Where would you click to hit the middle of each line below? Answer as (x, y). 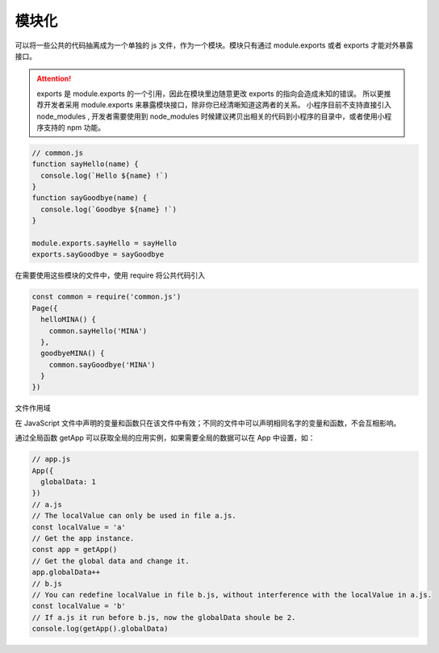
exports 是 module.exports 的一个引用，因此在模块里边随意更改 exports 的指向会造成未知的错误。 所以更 (211, 94)
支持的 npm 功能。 (74, 127)
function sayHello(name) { (85, 164)
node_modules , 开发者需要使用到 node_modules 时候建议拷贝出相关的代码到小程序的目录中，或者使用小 (211, 116)
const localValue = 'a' (79, 527)
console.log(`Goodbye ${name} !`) (109, 209)
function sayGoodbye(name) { (90, 198)
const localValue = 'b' (79, 606)
